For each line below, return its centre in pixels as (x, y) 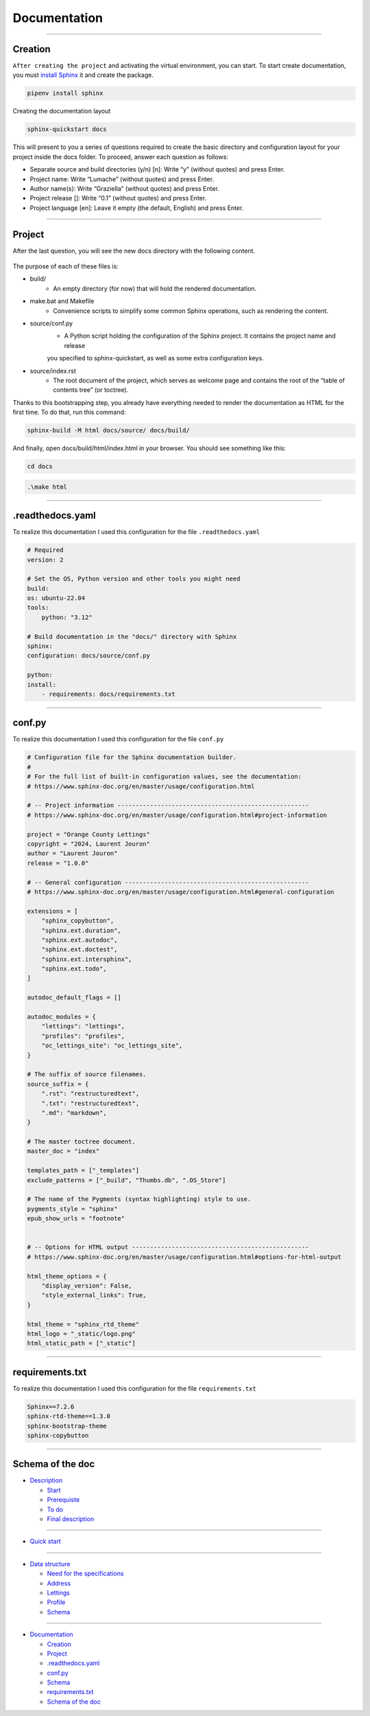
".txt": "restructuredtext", (90, 1103)
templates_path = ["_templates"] (83, 1171)
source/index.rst (53, 371)
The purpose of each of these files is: (66, 266)
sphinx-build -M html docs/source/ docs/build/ (108, 430)
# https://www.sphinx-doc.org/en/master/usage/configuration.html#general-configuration (181, 892)
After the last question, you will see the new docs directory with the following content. (134, 251)
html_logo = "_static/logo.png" (82, 1334)
